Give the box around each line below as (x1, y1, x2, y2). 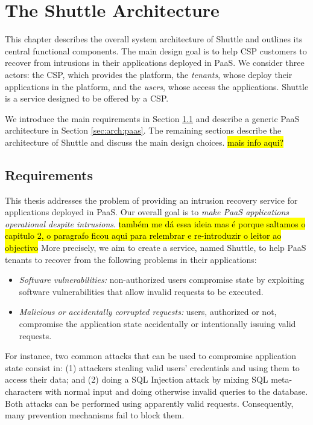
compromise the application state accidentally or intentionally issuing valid (19, 317, 296, 330)
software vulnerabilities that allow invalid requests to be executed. (19, 285, 264, 297)
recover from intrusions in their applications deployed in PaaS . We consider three (5, 56, 305, 69)
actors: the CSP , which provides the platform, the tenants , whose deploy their (5, 68, 292, 80)
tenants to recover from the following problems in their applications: (5, 253, 257, 265)
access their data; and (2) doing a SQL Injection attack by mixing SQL (5, 373, 268, 386)
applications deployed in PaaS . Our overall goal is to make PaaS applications (5, 206, 289, 218)
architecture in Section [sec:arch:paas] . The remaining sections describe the (5, 124, 282, 137)
